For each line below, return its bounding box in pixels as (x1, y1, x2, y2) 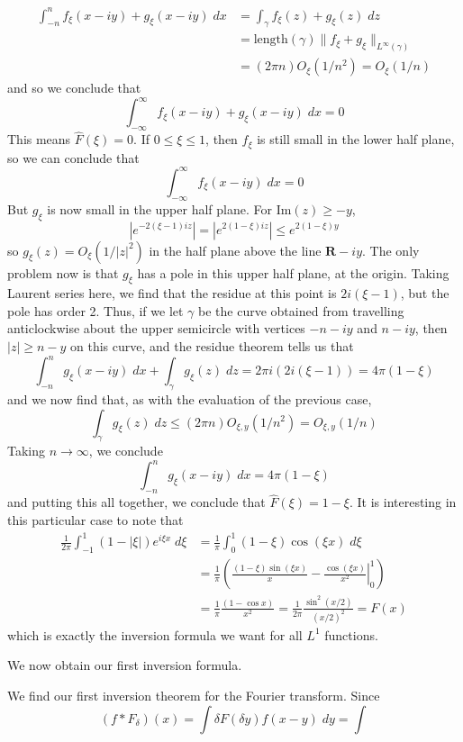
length (253, 33, 288, 47)
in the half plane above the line (149, 240, 322, 259)
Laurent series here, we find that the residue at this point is (7, 284, 337, 303)
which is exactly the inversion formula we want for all (7, 625, 303, 644)
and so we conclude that (7, 78, 141, 97)
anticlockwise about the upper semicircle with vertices (7, 319, 305, 338)
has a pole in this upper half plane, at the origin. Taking (137, 263, 449, 282)
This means (7, 130, 71, 149)
